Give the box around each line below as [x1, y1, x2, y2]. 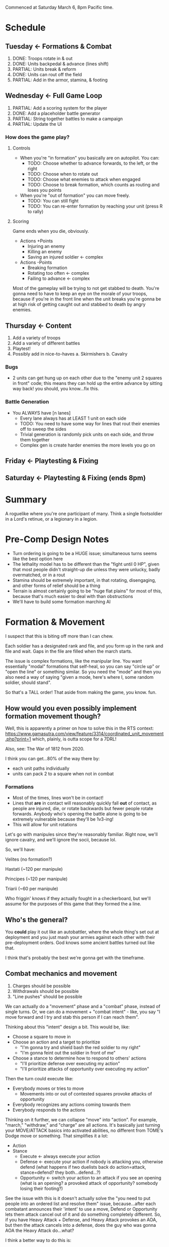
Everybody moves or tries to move [12, 1085, 84, 1091]
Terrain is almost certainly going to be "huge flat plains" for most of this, [12, 588, 162, 594]
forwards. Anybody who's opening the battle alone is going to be [12, 811, 147, 817]
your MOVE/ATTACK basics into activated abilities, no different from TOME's [5, 1127, 163, 1133]
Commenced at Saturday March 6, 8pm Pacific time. [5, 5, 114, 10]
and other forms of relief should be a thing [12, 583, 101, 589]
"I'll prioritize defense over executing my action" [20, 1060, 120, 1066]
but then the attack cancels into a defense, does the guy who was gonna [5, 1222, 156, 1228]
